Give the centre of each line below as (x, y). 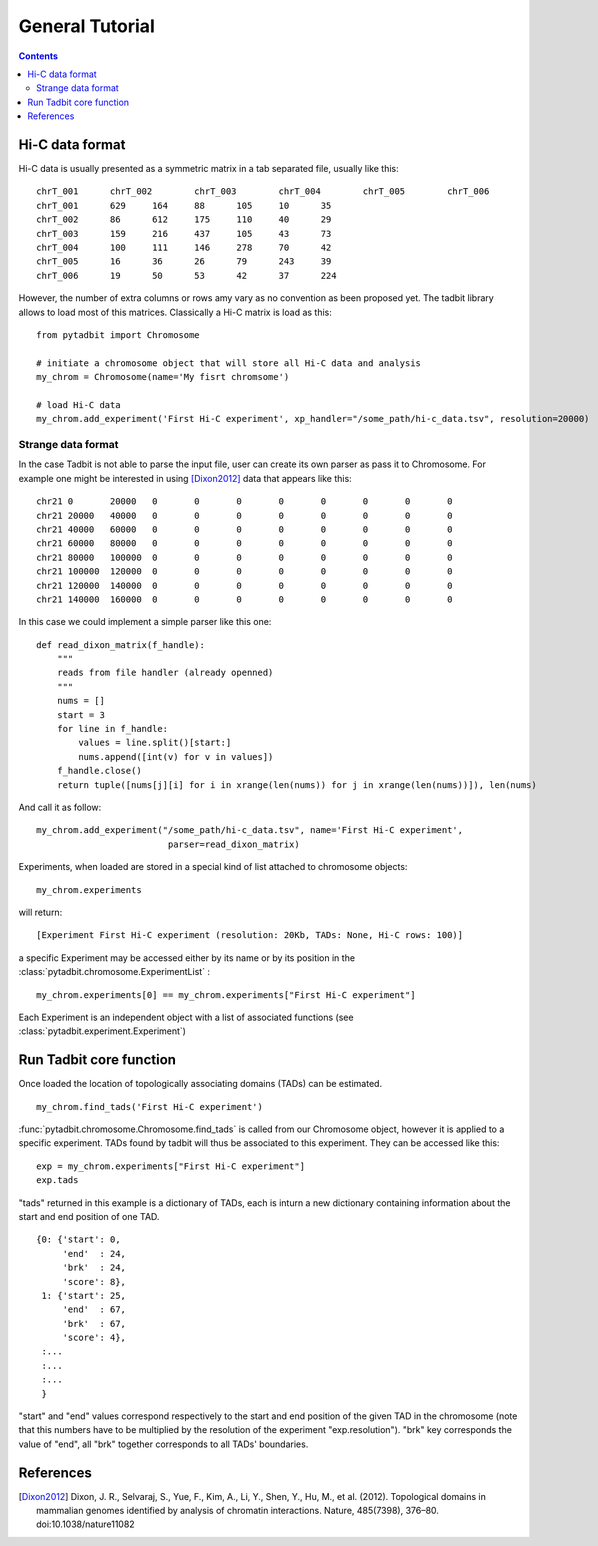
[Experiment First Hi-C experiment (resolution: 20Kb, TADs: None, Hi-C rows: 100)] (250, 935)
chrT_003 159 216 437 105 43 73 (184, 233)
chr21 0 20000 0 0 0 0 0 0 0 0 (244, 501)
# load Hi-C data (78, 404)
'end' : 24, (94, 1253)
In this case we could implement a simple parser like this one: (145, 622)
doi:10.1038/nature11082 (85, 1524)
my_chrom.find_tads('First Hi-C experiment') (150, 1106)
